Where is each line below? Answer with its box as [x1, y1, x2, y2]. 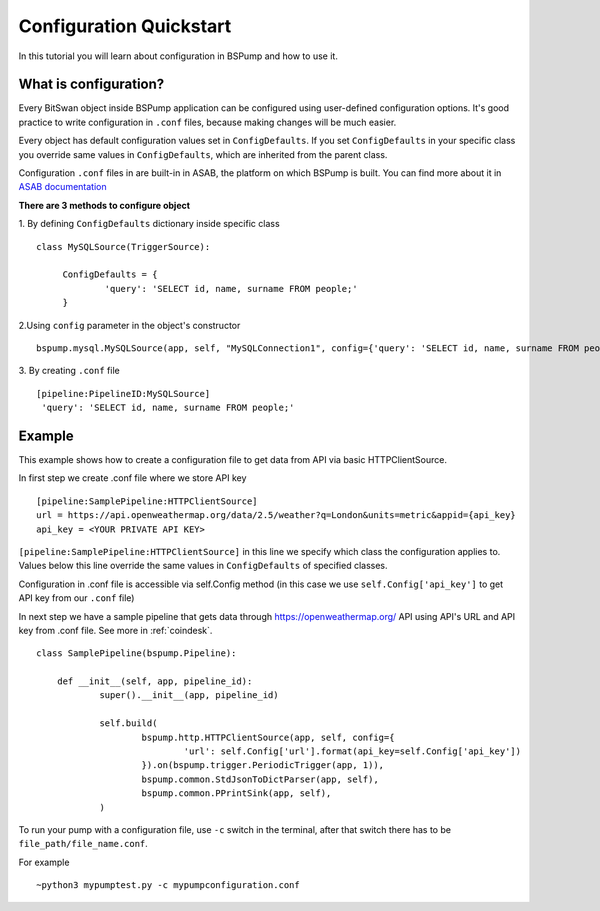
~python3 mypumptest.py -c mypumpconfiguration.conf [36, 880, 300, 891]
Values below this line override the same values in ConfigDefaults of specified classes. [18, 560, 389, 572]
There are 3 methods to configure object [18, 199, 190, 211]
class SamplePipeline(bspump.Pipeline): [36, 648, 237, 659]
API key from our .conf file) [18, 592, 135, 604]
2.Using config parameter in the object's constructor [18, 319, 241, 331]
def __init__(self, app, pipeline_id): [56, 676, 253, 687]
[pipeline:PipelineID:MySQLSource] [36, 388, 211, 399]
